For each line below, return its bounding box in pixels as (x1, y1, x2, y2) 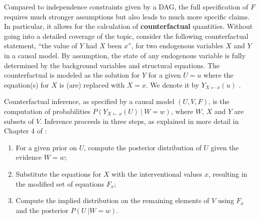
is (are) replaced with (59, 79, 125, 90)
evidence (15, 152, 42, 162)
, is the (208, 96, 230, 107)
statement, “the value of (4, 40, 78, 51)
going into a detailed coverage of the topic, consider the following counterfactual (4, 30, 249, 41)
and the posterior (15, 205, 69, 215)
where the (203, 70, 234, 80)
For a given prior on (15, 142, 77, 152)
